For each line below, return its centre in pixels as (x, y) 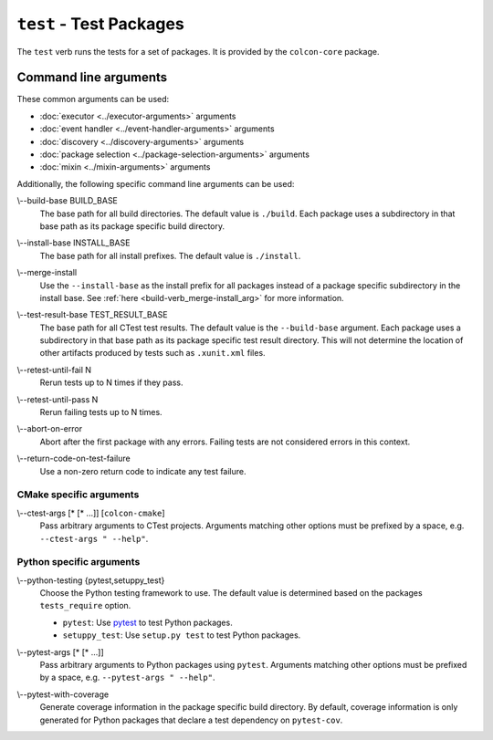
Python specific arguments (79, 562)
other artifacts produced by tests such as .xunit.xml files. (152, 353)
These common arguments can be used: (93, 99)
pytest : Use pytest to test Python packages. (147, 622)
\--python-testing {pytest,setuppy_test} (91, 580)
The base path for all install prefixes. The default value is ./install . (170, 255)
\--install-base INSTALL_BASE (73, 243)
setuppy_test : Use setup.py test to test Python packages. (182, 635)
